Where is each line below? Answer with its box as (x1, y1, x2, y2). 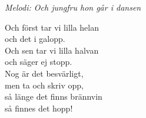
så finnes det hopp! (5, 101, 73, 114)
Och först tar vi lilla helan (5, 21, 99, 33)
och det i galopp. (5, 32, 65, 45)
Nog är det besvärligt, (5, 67, 84, 79)
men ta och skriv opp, (5, 78, 84, 91)
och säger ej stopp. (5, 55, 72, 68)
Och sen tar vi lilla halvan (5, 44, 99, 56)
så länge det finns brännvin (5, 90, 102, 103)
